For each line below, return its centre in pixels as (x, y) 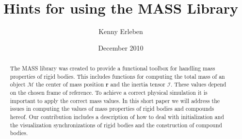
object (18, 84)
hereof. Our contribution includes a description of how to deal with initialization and (117, 117)
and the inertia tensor (138, 84)
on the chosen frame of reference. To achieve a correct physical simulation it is (109, 93)
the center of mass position (70, 84)
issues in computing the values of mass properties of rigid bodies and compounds (112, 109)
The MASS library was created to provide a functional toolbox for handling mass (113, 68)
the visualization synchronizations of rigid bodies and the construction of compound (116, 125)
